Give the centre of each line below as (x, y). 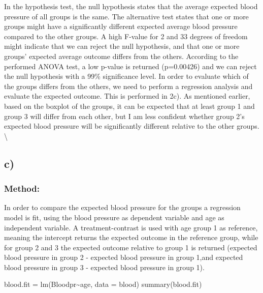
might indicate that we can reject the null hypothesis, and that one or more (122, 46)
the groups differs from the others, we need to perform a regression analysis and (128, 86)
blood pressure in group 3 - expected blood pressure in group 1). (104, 267)
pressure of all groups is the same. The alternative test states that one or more (126, 16)
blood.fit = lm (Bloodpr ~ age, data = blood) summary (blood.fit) (103, 284)
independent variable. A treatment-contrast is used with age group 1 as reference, (131, 227)
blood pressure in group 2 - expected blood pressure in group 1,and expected (124, 257)
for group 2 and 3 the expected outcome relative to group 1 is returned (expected (131, 247)
